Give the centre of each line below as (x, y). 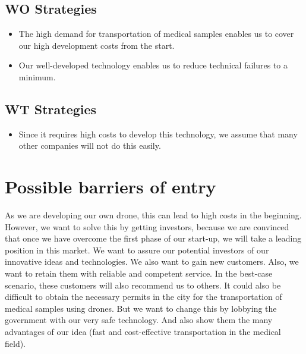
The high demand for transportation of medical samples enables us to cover (156, 34)
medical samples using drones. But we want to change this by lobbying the (141, 308)
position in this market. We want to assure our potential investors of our (137, 250)
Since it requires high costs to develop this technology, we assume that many (158, 134)
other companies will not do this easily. (90, 145)
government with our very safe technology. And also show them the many (139, 320)
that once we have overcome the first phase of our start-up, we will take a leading (153, 238)
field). (15, 343)
